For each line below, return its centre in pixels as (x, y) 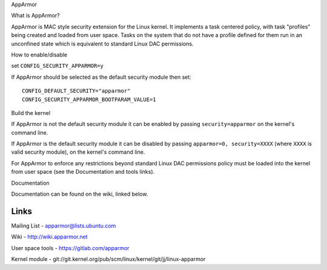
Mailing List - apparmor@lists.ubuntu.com (64, 226)
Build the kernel (31, 113)
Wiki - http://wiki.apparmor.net (49, 237)
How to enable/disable (39, 54)
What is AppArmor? (35, 16)
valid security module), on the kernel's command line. (78, 152)
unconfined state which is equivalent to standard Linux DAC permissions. (102, 44)
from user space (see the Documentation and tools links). (83, 172)
